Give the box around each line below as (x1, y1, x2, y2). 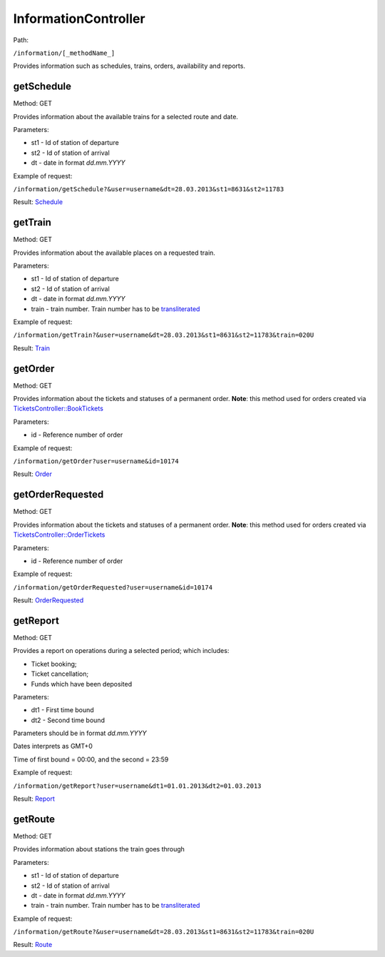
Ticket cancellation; (31, 669, 89, 678)
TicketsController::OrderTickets (13, 530, 106, 539)
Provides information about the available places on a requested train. (13, 248, 215, 257)
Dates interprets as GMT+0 (13, 742, 93, 751)
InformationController (13, 11, 145, 26)
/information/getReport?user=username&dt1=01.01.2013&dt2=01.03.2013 (13, 781, 262, 790)
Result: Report (13, 794, 55, 803)
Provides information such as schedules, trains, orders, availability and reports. (13, 61, 246, 71)
